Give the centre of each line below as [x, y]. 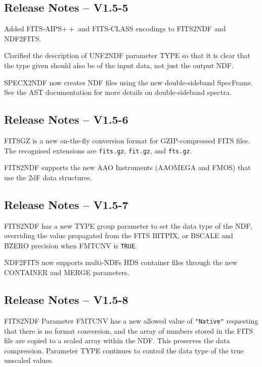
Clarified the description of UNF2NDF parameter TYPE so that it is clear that [127, 55]
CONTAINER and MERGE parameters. [67, 272]
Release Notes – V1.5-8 [66, 300]
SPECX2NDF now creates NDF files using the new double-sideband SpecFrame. [129, 82]
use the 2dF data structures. [48, 177]
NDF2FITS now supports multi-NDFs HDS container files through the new [121, 262]
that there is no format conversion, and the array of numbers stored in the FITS [129, 330]
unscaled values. [29, 360]
